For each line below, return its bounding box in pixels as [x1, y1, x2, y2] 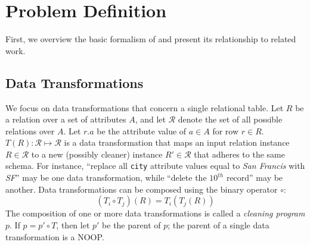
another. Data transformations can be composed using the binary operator [5, 183, 278, 195]
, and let [135, 113, 166, 125]
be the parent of [102, 218, 161, 231]
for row [212, 124, 239, 137]
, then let [56, 218, 90, 231]
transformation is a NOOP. [5, 230, 104, 243]
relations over [5, 124, 55, 137]
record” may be [226, 171, 283, 184]
